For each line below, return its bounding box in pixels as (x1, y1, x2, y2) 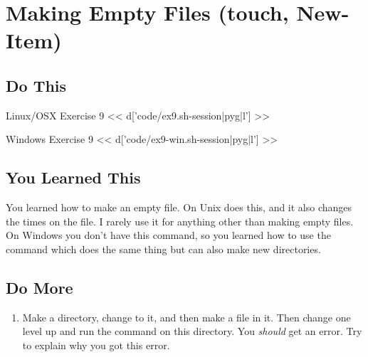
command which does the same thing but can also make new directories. (6, 241, 321, 256)
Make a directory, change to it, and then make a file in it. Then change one (22, 309, 351, 324)
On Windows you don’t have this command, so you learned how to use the (6, 228, 331, 243)
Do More (6, 276, 73, 298)
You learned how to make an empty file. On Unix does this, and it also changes (6, 200, 352, 215)
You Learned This (6, 166, 141, 188)
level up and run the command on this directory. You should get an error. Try (22, 324, 362, 339)
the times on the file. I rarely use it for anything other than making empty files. (6, 213, 354, 228)
